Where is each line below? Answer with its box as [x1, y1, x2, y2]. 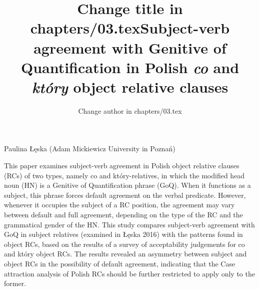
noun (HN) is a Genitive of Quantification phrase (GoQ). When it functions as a [4, 180, 251, 190]
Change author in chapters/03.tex [78, 105, 182, 116]
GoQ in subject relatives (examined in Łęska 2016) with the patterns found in [4, 229, 243, 239]
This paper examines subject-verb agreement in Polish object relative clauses [4, 160, 239, 171]
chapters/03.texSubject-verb [30, 18, 230, 38]
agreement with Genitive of [33, 37, 226, 58]
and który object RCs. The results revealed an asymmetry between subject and [4, 248, 247, 259]
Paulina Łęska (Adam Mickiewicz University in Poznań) [4, 143, 175, 154]
